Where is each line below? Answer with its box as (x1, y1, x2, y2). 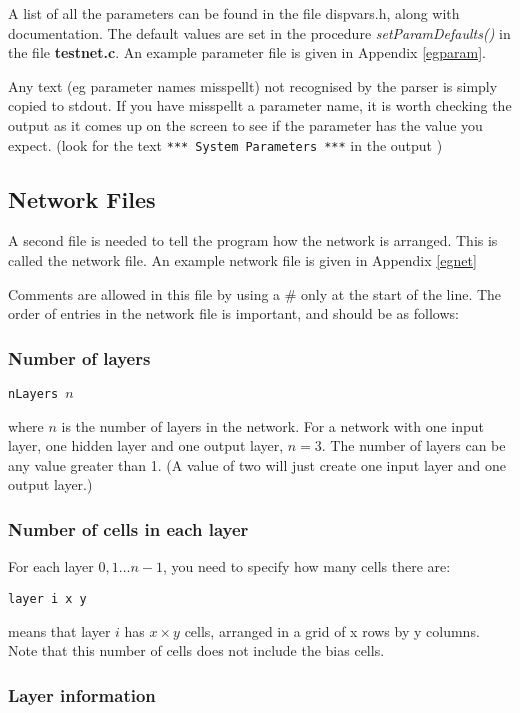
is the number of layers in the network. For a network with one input (61, 415, 485, 436)
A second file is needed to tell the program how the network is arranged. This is (8, 230, 498, 251)
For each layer (8, 556, 94, 577)
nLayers (8, 387, 59, 402)
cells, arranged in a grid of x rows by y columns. (184, 620, 480, 641)
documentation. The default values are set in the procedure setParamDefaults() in (8, 22, 511, 43)
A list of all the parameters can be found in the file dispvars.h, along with (8, 3, 460, 23)
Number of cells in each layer (8, 516, 249, 541)
